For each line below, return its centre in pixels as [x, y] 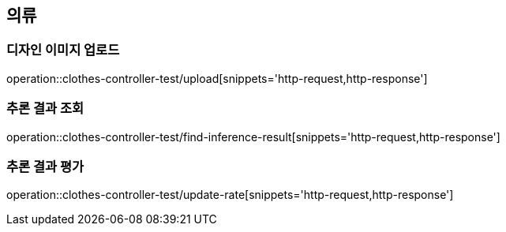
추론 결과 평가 [45, 166]
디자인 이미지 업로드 [63, 50]
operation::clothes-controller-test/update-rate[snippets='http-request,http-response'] [230, 195]
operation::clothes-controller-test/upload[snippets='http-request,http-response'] [217, 78]
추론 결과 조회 [45, 109]
